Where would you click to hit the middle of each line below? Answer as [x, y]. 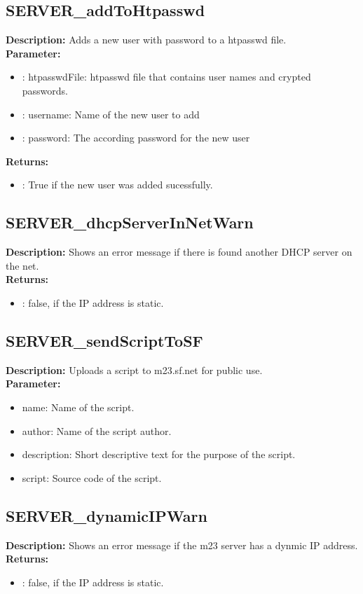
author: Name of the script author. [97, 430]
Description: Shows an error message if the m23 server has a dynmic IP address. [182, 545]
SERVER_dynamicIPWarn [107, 515]
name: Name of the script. [78, 407]
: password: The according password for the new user [136, 138]
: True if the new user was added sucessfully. [117, 185]
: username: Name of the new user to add [111, 114]
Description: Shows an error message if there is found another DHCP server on [179, 252]
